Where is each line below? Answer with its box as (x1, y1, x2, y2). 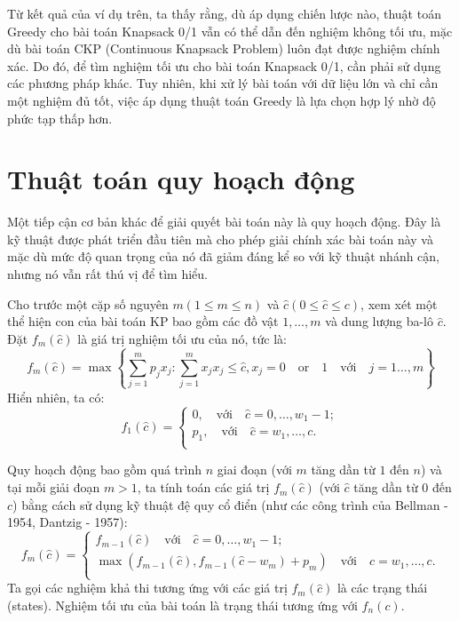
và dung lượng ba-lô (325, 312, 434, 330)
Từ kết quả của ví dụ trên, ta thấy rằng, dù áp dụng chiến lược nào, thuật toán (7, 4, 441, 22)
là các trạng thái (336, 578, 428, 597)
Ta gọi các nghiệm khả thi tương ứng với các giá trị (7, 578, 288, 597)
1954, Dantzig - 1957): (7, 513, 128, 531)
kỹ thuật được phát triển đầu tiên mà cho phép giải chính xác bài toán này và (7, 229, 433, 248)
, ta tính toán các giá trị (137, 478, 270, 497)
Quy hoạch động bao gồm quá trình (7, 460, 202, 479)
